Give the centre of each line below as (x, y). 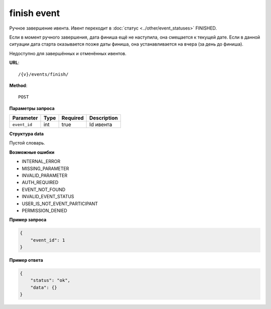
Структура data (27, 134)
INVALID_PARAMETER (45, 176)
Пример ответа (26, 260)
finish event (35, 13)
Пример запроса (28, 220)
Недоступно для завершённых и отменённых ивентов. (68, 53)
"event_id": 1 (48, 240)
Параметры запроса (32, 108)
